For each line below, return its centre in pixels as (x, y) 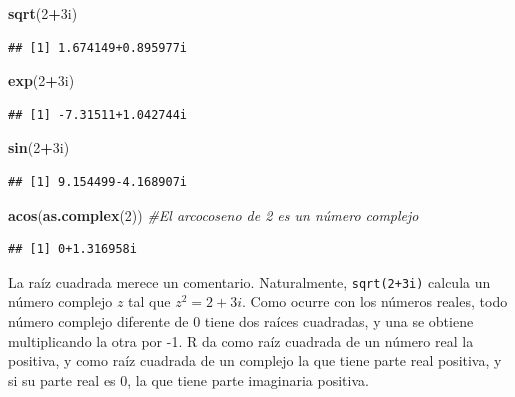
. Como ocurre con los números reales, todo (374, 301)
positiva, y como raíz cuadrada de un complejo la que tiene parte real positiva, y (255, 360)
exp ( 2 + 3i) (41, 80)
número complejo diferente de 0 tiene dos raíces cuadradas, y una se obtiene (241, 321)
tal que (149, 301)
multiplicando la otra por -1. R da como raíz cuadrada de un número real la (241, 340)
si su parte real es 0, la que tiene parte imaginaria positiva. (188, 379)
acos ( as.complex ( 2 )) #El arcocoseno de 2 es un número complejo (213, 214)
